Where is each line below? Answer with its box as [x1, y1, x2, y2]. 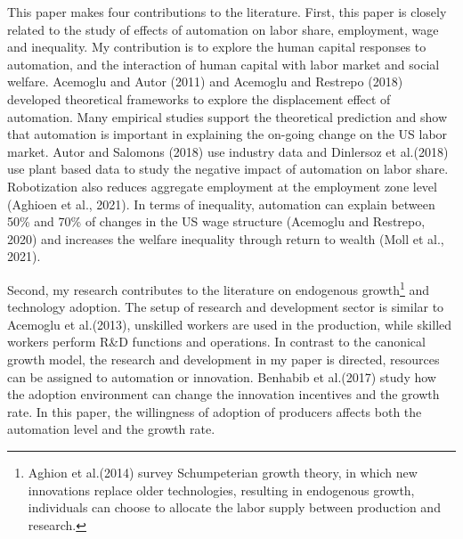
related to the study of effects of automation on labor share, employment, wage [7, 20, 439, 38]
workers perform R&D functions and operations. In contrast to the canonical [7, 332, 426, 351]
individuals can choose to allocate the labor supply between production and [28, 498, 441, 517]
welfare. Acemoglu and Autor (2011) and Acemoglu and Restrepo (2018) [7, 72, 403, 91]
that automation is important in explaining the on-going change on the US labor [7, 125, 448, 143]
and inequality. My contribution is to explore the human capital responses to [7, 37, 426, 56]
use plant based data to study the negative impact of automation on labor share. [7, 159, 449, 178]
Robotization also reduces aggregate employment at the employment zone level [7, 176, 437, 195]
